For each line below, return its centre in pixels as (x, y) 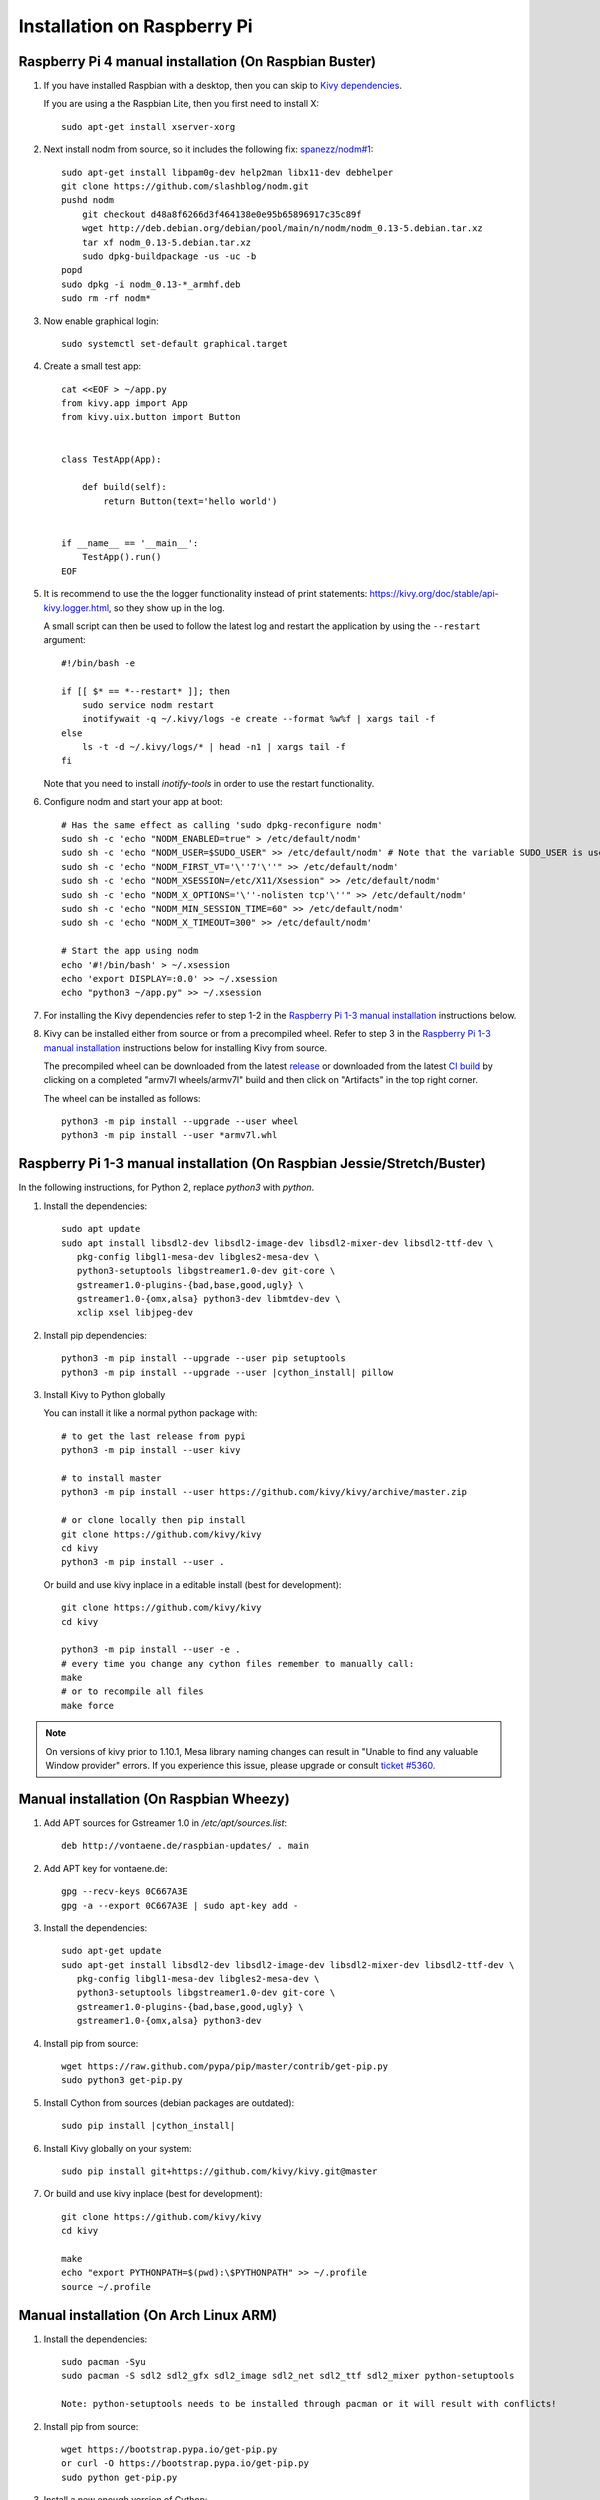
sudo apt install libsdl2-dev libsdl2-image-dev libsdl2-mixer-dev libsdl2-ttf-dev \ (277, 1243)
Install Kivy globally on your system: (117, 2148)
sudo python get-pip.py (119, 2477)
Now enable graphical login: (101, 321)
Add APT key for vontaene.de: (105, 1868)
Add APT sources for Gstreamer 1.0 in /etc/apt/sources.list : (165, 1822)
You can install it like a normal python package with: (150, 1413)
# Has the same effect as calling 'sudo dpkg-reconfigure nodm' (222, 824)
